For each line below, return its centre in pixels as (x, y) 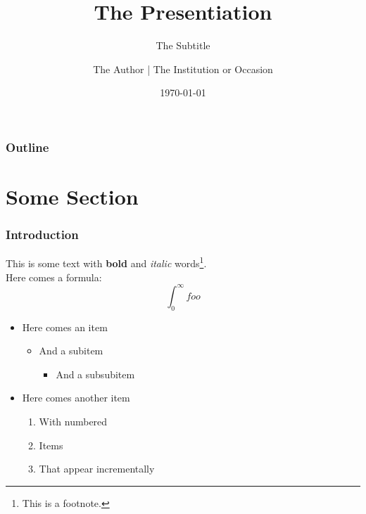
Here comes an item (65, 327)
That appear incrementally (97, 469)
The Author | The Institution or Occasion (183, 69)
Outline (27, 147)
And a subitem (71, 351)
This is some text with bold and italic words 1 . (106, 262)
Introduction (42, 234)
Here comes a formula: (54, 277)
